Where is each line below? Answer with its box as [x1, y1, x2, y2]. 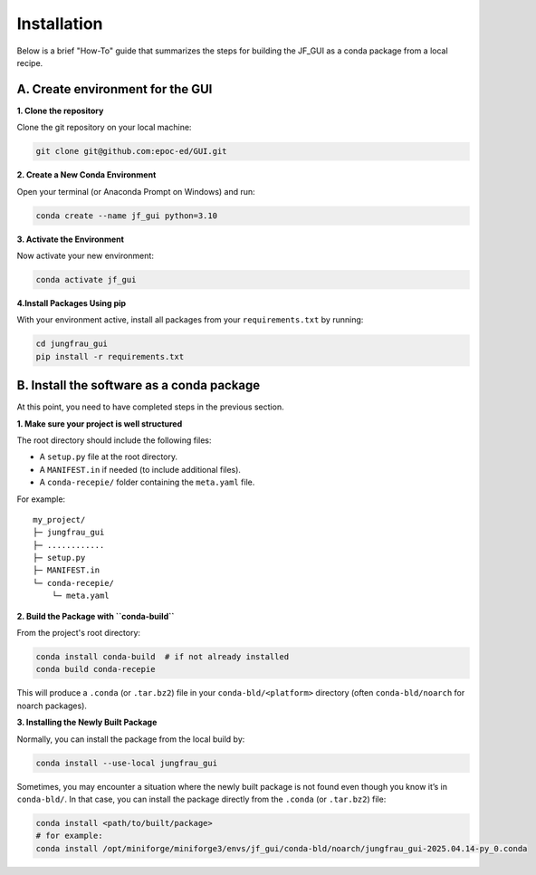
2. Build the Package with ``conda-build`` [16, 611, 175, 621]
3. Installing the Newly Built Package [16, 716, 158, 728]
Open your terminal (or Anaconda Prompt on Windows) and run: [16, 186, 255, 197]
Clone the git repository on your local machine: [16, 122, 192, 133]
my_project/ [33, 514, 86, 524]
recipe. [16, 57, 43, 68]
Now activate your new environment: [16, 250, 154, 261]
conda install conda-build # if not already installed [35, 652, 290, 662]
